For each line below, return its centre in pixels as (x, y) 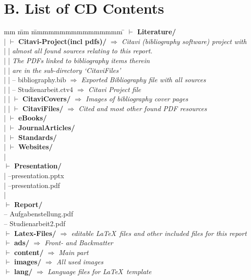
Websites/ (36, 147)
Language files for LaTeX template (100, 271)
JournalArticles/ (47, 128)
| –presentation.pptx (34, 175)
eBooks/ (32, 118)
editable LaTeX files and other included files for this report (159, 233)
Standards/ (38, 137)
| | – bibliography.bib (35, 80)
